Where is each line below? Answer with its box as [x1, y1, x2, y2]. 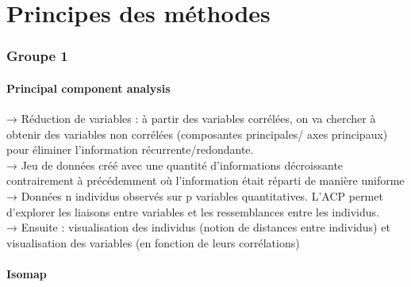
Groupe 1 [6, 46, 68, 66]
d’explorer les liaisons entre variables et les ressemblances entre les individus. [6, 203, 379, 220]
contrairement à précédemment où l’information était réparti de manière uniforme [6, 172, 405, 189]
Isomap [6, 265, 47, 281]
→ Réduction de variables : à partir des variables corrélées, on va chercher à [6, 110, 376, 127]
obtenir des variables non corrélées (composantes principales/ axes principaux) [6, 125, 388, 142]
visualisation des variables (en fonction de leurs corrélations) [6, 234, 300, 251]
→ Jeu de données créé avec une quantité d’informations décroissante [6, 156, 344, 173]
